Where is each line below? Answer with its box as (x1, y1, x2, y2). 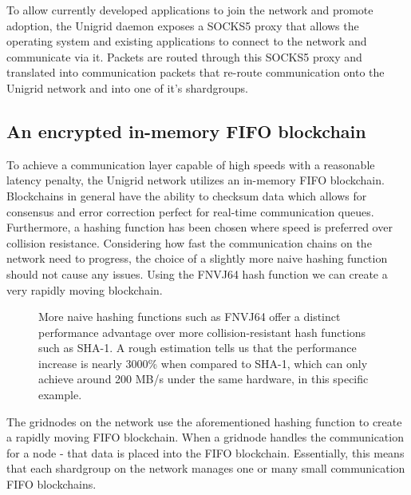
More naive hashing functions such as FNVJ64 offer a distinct (38, 308, 341, 325)
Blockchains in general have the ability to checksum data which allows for (6, 187, 367, 204)
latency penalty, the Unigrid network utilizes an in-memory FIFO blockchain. (6, 172, 385, 188)
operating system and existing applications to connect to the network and (6, 33, 367, 49)
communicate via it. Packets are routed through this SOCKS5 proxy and (6, 48, 362, 65)
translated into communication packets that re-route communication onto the (6, 64, 385, 81)
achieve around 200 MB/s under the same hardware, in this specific (38, 370, 369, 387)
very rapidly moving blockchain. (6, 281, 163, 298)
